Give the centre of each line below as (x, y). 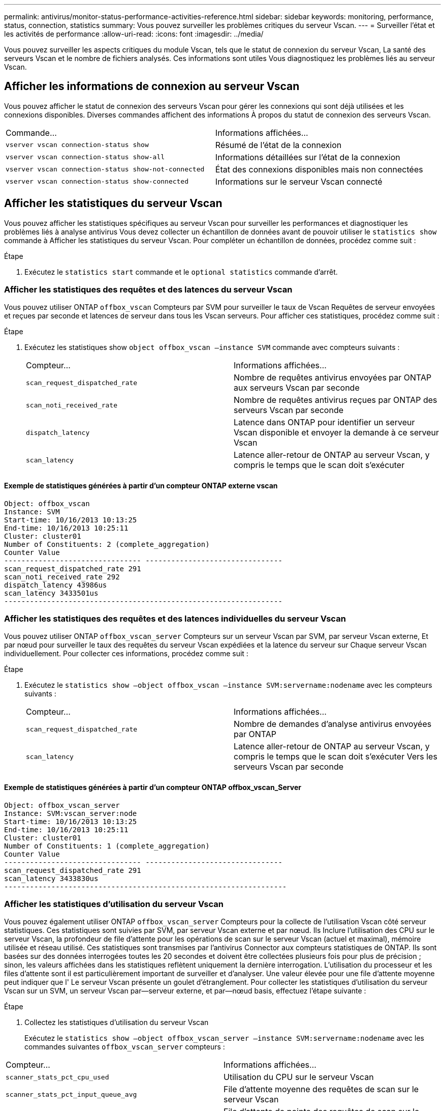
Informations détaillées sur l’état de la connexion (308, 157)
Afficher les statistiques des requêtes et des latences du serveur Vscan (148, 290)
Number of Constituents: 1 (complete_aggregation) (107, 846)
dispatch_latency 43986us (56, 585)
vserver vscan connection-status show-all (85, 157)
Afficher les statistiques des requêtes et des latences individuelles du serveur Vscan (175, 619)
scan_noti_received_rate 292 (62, 577)
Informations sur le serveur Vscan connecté (299, 181)
